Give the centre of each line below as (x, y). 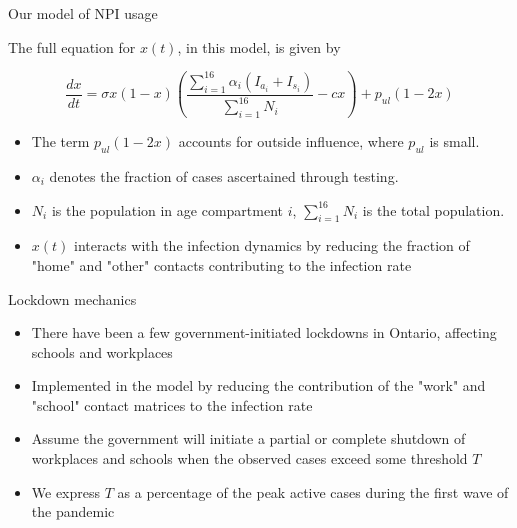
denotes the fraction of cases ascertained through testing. (224, 175)
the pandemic (73, 511)
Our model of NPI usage (83, 13)
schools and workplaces (102, 351)
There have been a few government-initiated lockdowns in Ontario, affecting (264, 332)
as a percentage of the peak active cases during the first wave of (313, 491)
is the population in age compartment (167, 209)
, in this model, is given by (259, 46)
